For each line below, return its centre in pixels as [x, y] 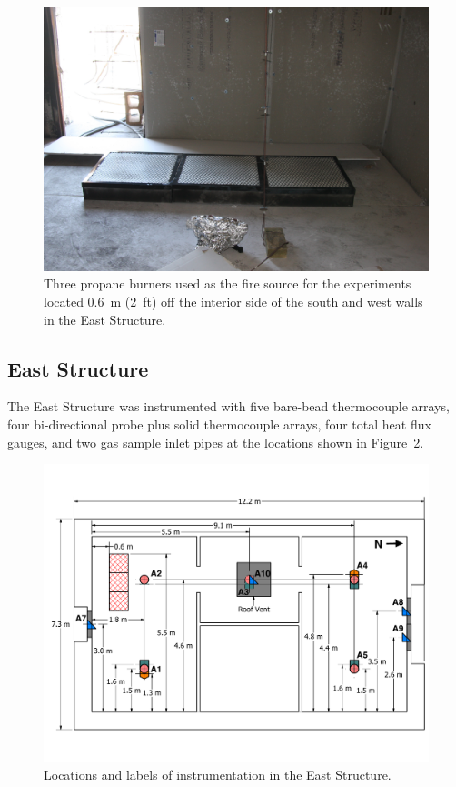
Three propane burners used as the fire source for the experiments [228, 283]
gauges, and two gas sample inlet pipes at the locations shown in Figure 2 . [216, 442]
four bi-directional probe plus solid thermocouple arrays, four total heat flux [219, 424]
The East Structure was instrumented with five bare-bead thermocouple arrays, [228, 406]
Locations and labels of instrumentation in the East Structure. [218, 775]
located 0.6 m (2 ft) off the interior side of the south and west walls [233, 302]
